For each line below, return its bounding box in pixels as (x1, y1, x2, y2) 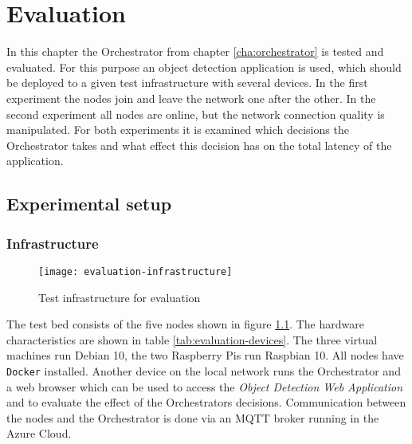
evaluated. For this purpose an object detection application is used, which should (6, 58, 402, 75)
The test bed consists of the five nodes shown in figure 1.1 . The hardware (6, 316, 364, 332)
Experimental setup (6, 191, 172, 216)
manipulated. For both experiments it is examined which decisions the (6, 121, 349, 138)
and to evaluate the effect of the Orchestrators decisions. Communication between (6, 394, 406, 411)
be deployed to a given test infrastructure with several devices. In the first (6, 74, 368, 91)
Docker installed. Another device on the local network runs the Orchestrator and (6, 362, 401, 379)
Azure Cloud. (6, 425, 72, 442)
